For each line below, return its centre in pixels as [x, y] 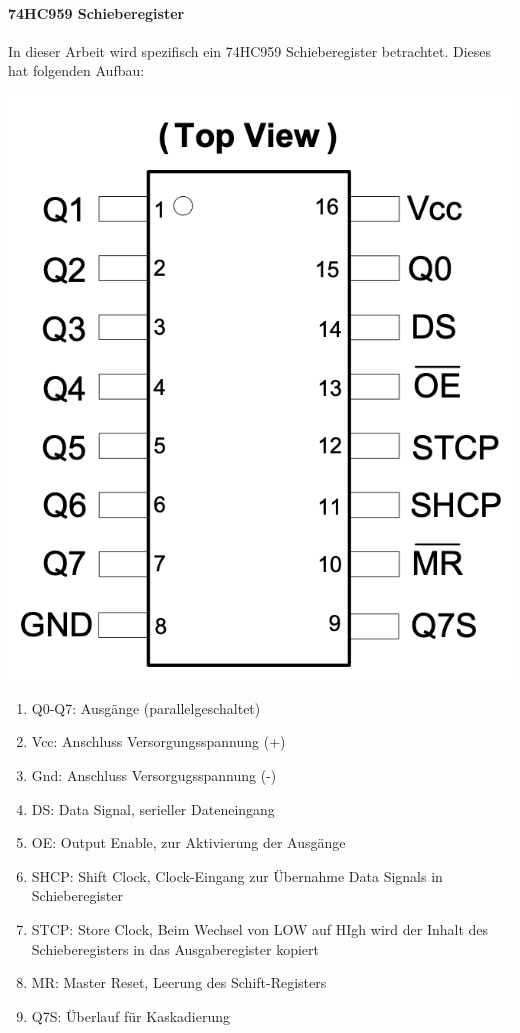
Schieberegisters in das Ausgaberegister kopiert [175, 948]
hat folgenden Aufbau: [76, 70]
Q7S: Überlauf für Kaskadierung [130, 1015]
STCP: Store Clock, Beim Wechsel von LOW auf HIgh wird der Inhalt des [260, 928]
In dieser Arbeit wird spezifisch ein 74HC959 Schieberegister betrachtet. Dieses [250, 50]
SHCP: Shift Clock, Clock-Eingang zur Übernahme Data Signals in [237, 875]
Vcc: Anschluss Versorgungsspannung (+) [158, 741]
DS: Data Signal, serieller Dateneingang [153, 808]
